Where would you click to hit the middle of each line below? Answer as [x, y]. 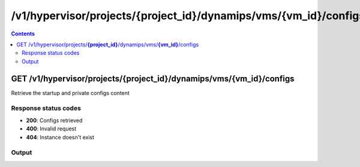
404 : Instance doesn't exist [60, 137]
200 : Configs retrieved [54, 120]
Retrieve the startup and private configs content [70, 93]
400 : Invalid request [51, 129]
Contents [23, 34]
